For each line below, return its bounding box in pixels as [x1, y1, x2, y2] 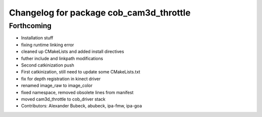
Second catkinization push [21, 62, 75, 68]
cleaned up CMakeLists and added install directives [21, 49, 124, 54]
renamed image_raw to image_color [21, 83, 93, 88]
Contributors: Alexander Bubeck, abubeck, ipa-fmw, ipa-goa [21, 103, 142, 109]
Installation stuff [21, 35, 53, 41]
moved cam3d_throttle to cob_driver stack [21, 96, 106, 102]
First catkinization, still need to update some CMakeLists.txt [21, 69, 141, 75]
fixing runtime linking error [21, 42, 74, 48]
